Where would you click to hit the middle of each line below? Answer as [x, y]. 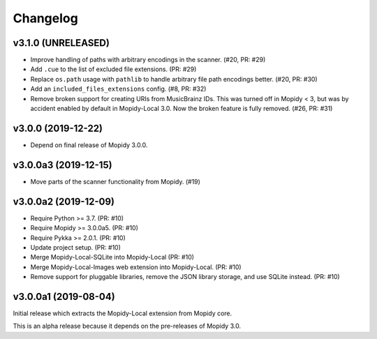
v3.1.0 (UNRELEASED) [61, 43]
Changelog [45, 18]
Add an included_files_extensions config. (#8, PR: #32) [118, 89]
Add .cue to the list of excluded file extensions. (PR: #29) [113, 69]
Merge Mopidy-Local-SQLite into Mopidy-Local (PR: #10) [112, 257]
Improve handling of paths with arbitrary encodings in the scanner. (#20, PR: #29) [148, 60]
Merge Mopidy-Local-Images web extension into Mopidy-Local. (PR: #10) [136, 267]
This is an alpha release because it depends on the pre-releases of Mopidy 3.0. [127, 326]
